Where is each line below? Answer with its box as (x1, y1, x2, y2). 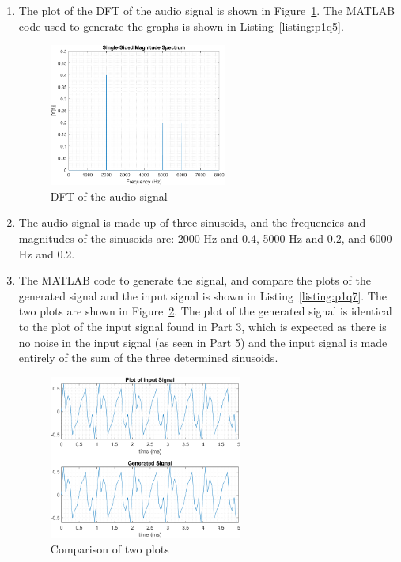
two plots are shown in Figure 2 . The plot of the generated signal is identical (18, 303, 392, 319)
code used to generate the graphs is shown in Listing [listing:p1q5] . (18, 17, 344, 34)
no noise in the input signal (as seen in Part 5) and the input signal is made (18, 334, 388, 350)
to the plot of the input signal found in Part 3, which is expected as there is (18, 319, 387, 335)
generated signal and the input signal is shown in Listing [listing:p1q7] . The (18, 287, 387, 304)
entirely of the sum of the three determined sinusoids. (18, 349, 278, 366)
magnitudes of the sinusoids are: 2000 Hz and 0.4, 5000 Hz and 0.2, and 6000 (18, 230, 392, 247)
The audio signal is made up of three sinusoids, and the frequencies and (18, 214, 366, 231)
